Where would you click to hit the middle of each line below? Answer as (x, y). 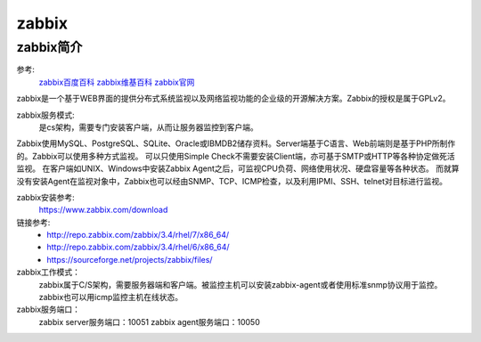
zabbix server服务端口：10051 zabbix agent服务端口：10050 (149, 322)
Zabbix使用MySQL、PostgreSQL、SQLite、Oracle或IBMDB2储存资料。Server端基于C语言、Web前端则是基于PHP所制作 (236, 143)
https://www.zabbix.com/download (103, 210)
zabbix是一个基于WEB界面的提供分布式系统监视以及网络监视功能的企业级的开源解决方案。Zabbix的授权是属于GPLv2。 (233, 99)
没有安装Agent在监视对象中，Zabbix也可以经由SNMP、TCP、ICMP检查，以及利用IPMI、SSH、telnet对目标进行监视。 (232, 181)
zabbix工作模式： (48, 273)
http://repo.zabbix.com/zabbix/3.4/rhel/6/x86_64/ (139, 247)
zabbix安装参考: (45, 197)
